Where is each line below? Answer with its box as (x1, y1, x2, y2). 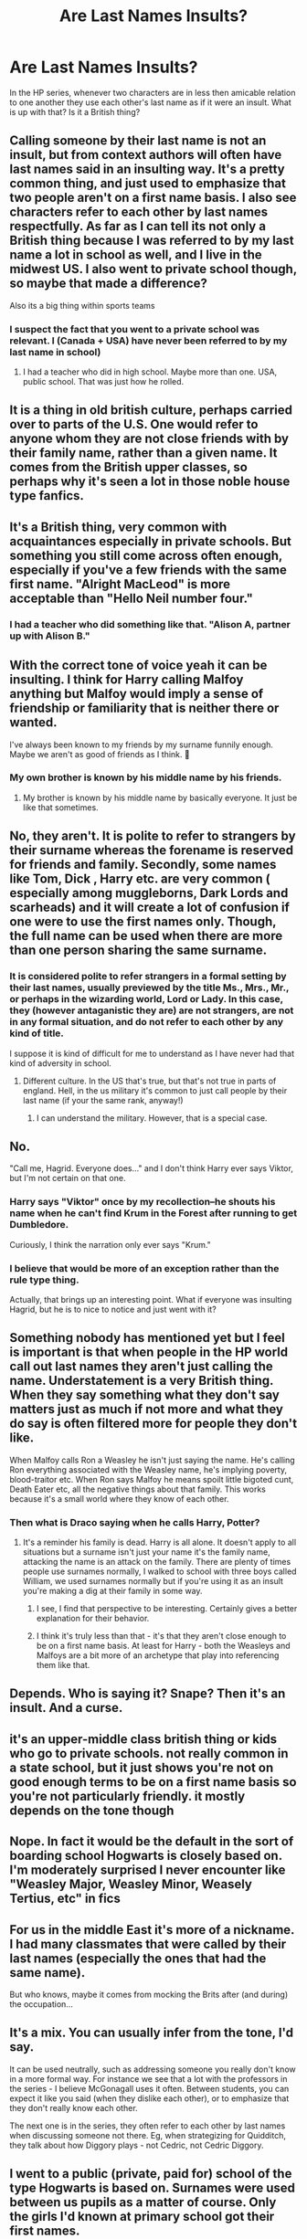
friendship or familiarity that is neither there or (9, 701, 280, 716)
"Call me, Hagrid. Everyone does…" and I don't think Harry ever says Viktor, (9, 1163, 294, 1174)
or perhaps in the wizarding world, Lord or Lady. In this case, (9, 993, 283, 1006)
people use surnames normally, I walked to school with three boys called (22, 1566, 297, 1577)
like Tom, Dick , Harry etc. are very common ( (9, 871, 271, 887)
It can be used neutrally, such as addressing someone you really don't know (9, 2064, 296, 2075)
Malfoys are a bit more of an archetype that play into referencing (36, 1650, 280, 1661)
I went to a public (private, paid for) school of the (9, 2166, 292, 2181)
